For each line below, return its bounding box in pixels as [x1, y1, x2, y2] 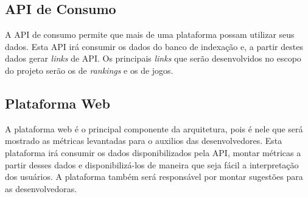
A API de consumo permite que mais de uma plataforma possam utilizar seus [5, 28, 295, 41]
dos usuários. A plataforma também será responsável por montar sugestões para [5, 170, 303, 183]
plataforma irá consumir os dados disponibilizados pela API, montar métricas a [5, 146, 301, 159]
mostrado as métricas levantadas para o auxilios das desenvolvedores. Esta [5, 134, 282, 147]
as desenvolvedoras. [5, 182, 77, 195]
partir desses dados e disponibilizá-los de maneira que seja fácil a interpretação [5, 158, 299, 171]
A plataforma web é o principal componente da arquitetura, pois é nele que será [5, 122, 303, 135]
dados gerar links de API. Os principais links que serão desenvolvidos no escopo [5, 52, 301, 65]
